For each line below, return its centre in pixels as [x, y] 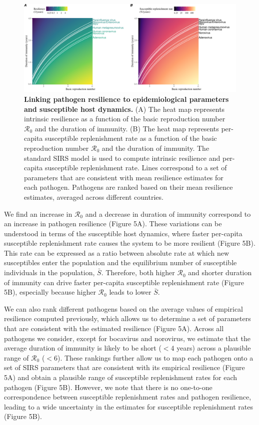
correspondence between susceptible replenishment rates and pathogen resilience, [128, 397]
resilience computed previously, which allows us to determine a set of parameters [127, 318]
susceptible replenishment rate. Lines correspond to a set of [136, 168]
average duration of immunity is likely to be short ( [83, 348]
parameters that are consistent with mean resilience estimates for [124, 177]
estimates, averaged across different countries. [94, 197]
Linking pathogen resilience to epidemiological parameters [126, 99]
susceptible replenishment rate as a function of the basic [131, 138]
